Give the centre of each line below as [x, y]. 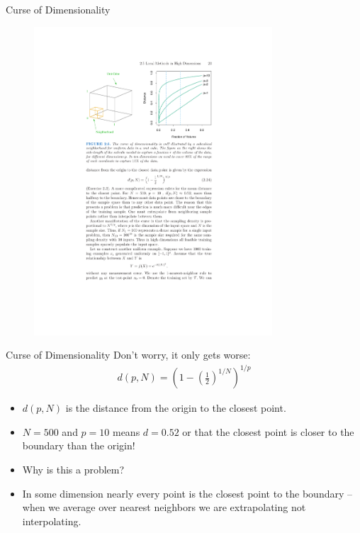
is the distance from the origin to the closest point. [176, 408]
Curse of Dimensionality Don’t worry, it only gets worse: [128, 355]
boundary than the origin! [79, 445]
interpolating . [52, 521]
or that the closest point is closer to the [268, 431]
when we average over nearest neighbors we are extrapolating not [164, 507]
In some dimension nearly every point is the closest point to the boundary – [187, 493]
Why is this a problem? [73, 470]
